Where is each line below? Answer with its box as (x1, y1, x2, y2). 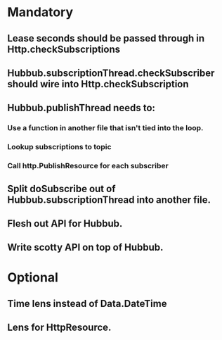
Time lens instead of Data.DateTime (7, 297, 167, 310)
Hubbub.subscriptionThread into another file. (7, 194, 211, 206)
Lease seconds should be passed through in (7, 32, 205, 44)
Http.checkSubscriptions (7, 43, 121, 55)
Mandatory (7, 4, 74, 20)
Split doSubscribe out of (7, 182, 116, 194)
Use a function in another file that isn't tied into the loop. (7, 123, 204, 133)
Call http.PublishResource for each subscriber (7, 161, 169, 171)
